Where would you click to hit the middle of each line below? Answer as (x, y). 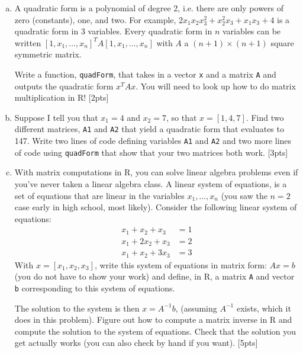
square (282, 42)
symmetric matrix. (48, 54)
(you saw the (244, 195)
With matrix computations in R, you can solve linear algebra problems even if (156, 172)
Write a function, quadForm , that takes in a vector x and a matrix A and (145, 74)
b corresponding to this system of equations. (95, 288)
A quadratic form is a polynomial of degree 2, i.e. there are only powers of (149, 8)
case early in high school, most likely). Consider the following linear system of (156, 207)
